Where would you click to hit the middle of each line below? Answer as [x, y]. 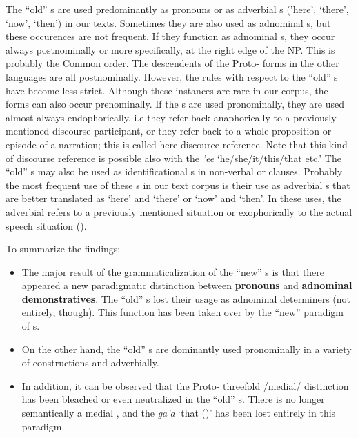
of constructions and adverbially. [90, 362]
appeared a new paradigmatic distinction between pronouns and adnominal [187, 285]
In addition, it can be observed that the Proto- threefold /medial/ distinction [185, 385]
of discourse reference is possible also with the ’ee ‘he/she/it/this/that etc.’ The [173, 158]
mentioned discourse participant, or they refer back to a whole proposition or [169, 131]
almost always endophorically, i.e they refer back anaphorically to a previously [171, 117]
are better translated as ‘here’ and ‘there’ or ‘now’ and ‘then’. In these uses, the [173, 198]
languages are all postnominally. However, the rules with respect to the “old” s [172, 76]
